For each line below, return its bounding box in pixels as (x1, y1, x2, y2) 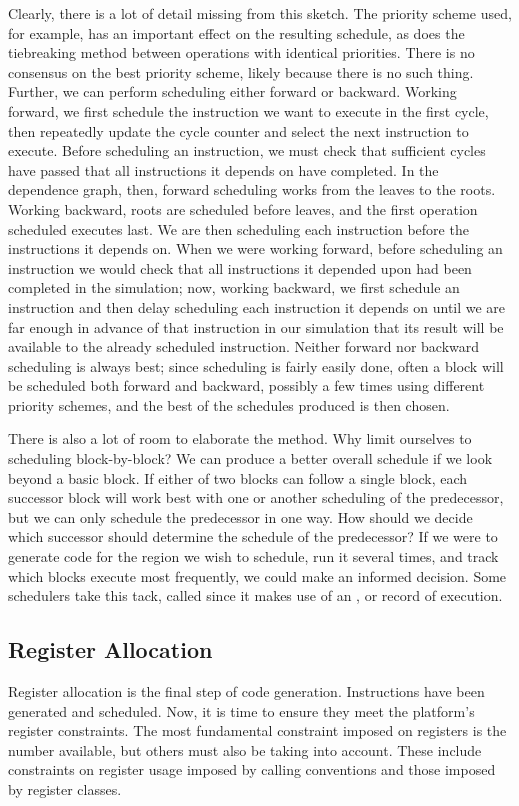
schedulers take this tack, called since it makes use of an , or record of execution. (8, 585, 503, 606)
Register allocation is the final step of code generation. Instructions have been (8, 681, 485, 702)
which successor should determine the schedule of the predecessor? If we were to (8, 526, 498, 547)
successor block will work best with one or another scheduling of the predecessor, (8, 487, 504, 508)
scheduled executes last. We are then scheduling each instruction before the (8, 218, 469, 239)
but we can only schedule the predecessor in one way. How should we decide (8, 506, 473, 527)
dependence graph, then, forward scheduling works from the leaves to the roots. (8, 179, 496, 200)
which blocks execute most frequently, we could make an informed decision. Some (8, 565, 507, 586)
